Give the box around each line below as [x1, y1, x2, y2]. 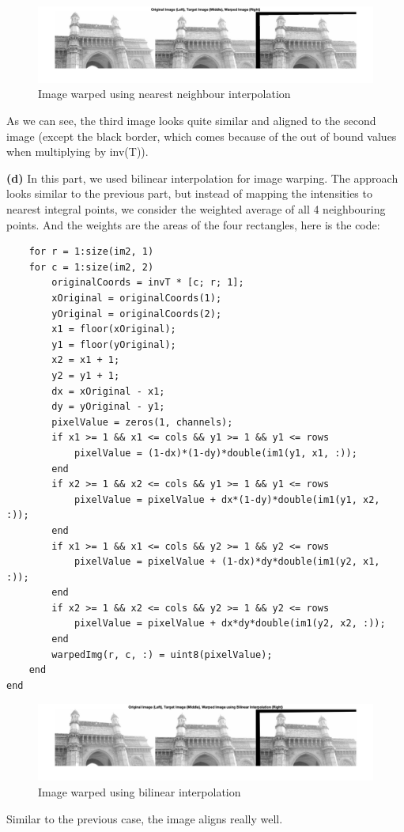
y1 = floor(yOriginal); [51, 338, 176, 350]
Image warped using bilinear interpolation [38, 783, 241, 800]
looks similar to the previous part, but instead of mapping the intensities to [6, 185, 372, 202]
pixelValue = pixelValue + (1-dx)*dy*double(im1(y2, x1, [74, 556, 380, 568]
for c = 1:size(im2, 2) [28, 261, 154, 273]
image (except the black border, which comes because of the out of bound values [6, 127, 397, 144]
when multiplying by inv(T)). [6, 143, 149, 160]
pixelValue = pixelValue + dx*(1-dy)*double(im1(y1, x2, [74, 494, 380, 505]
